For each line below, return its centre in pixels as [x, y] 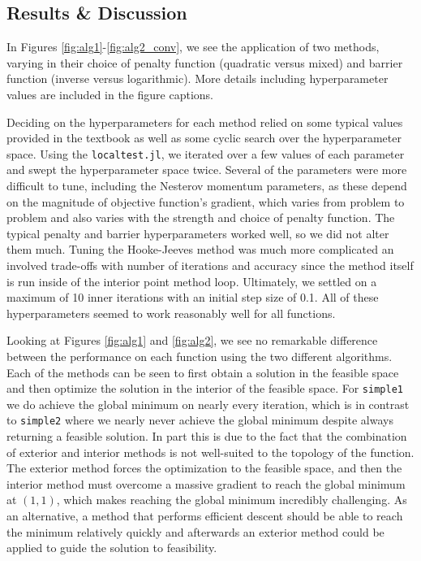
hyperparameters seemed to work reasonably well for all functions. [171, 313]
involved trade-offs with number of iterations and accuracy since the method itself [210, 265]
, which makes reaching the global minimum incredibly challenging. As [232, 500]
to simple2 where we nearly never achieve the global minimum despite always [200, 420]
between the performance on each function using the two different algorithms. [200, 356]
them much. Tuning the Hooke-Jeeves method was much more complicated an [200, 249]
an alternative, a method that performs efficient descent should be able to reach [205, 516]
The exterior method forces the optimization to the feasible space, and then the [204, 468]
